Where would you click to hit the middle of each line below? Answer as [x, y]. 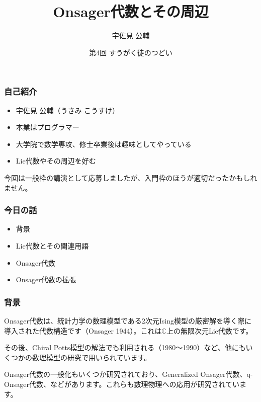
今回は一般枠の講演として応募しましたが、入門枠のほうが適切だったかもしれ [131, 177]
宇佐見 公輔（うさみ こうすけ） [68, 110]
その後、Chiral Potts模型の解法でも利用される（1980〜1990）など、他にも [125, 347]
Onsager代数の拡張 [46, 279]
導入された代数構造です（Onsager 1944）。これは [83, 330]
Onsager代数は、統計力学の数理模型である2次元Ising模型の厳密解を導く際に [128, 320]
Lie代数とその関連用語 [52, 245]
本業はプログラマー [48, 127]
